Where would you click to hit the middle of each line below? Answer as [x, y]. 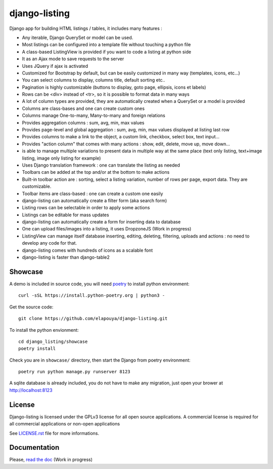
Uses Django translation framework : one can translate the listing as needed [101, 165]
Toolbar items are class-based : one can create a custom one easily [93, 193]
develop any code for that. [50, 243]
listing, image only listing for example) [61, 158]
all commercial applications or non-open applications [65, 424]
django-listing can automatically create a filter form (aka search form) [95, 201]
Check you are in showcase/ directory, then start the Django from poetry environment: [100, 360]
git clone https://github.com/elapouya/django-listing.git [93, 319]
